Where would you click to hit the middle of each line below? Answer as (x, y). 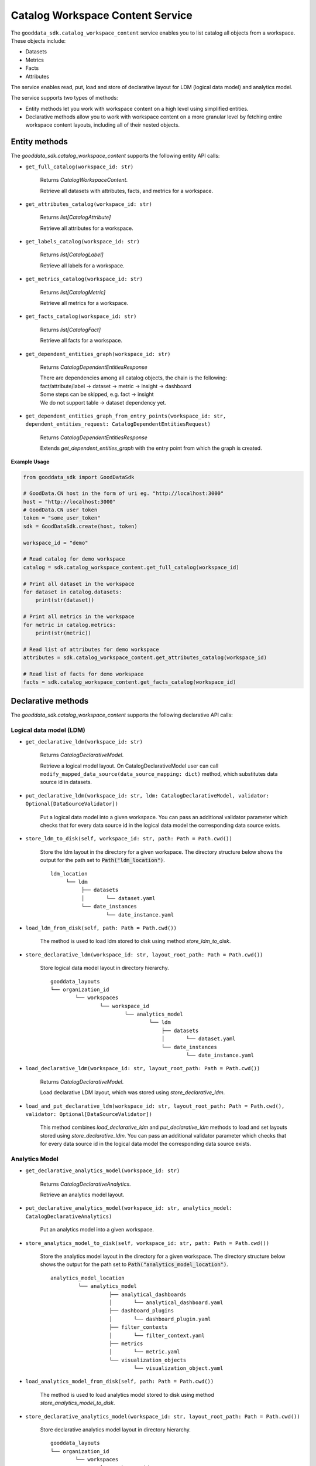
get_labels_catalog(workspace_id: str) (83, 242)
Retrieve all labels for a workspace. (83, 265)
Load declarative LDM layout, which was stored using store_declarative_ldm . (133, 1092)
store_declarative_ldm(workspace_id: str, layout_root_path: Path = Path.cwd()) (144, 955)
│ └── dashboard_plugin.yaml (160, 1319)
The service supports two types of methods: (64, 98)
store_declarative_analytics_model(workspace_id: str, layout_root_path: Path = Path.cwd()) (163, 1416)
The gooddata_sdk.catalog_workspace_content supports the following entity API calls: (115, 156)
